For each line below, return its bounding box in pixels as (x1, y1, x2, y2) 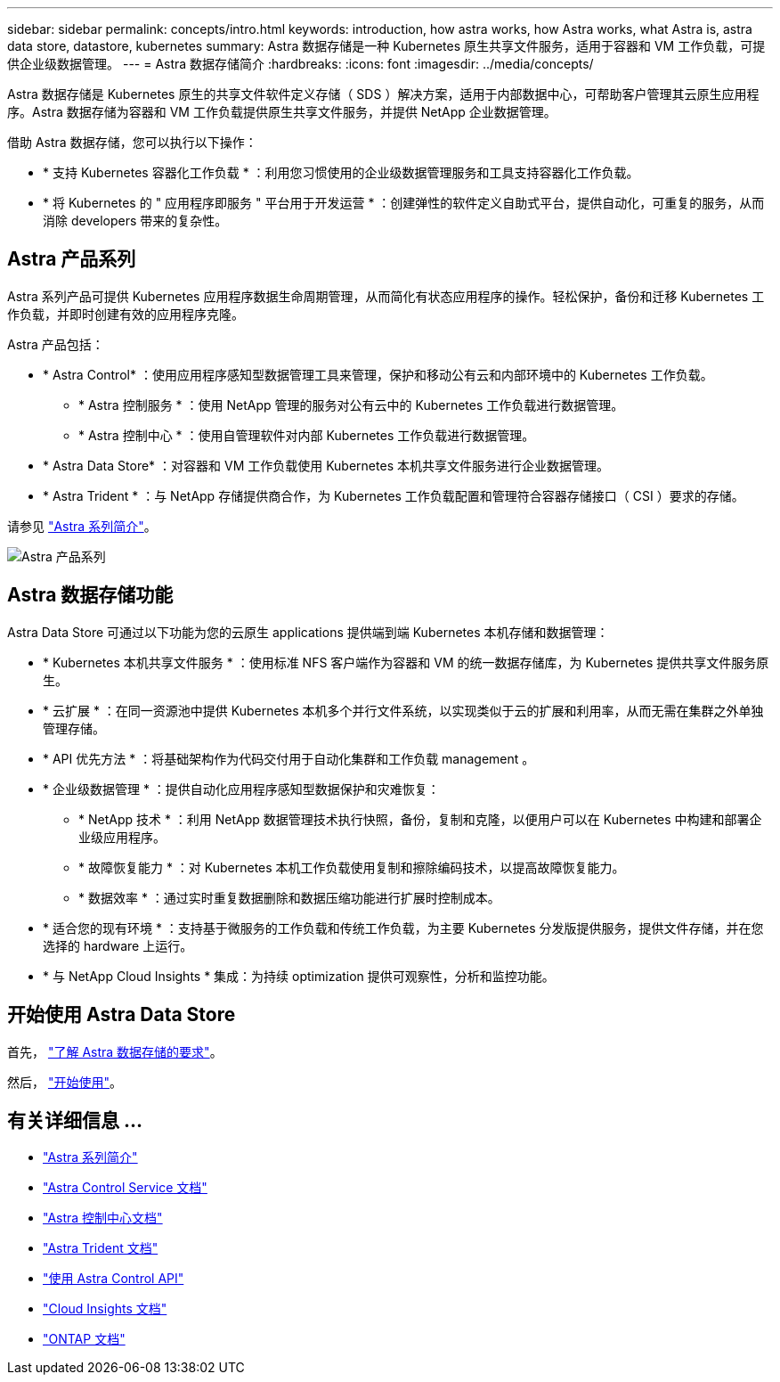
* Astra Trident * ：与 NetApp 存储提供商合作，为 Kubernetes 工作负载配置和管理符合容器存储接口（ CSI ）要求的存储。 (43, 487, 744, 503)
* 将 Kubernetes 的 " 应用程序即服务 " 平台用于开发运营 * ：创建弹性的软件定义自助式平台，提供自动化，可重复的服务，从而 (43, 195, 765, 210)
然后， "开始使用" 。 (7, 1074, 122, 1090)
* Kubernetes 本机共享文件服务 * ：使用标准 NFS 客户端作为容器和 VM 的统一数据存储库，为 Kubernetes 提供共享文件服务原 (43, 654, 769, 670)
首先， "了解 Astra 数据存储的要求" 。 (7, 1043, 223, 1059)
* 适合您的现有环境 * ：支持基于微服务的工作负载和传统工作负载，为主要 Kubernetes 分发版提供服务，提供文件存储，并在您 (43, 920, 764, 936)
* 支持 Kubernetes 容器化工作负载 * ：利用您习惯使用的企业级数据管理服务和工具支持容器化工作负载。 (43, 165, 639, 180)
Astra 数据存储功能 (7, 584, 174, 607)
